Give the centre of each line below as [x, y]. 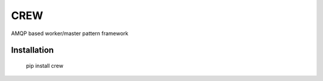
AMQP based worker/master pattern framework [70, 33]
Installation [32, 50]
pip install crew [45, 66]
